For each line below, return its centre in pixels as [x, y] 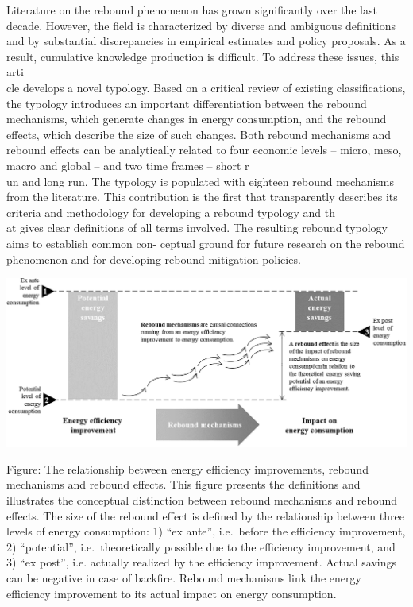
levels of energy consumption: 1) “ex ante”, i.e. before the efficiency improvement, [206, 531]
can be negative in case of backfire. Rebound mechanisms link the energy [184, 577]
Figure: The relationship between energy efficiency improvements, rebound [187, 468]
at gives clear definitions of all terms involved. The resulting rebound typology [197, 228]
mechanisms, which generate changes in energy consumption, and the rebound [197, 119]
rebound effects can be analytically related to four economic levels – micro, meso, [204, 150]
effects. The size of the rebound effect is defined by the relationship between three [205, 515]
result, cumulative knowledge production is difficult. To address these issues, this [203, 56]
